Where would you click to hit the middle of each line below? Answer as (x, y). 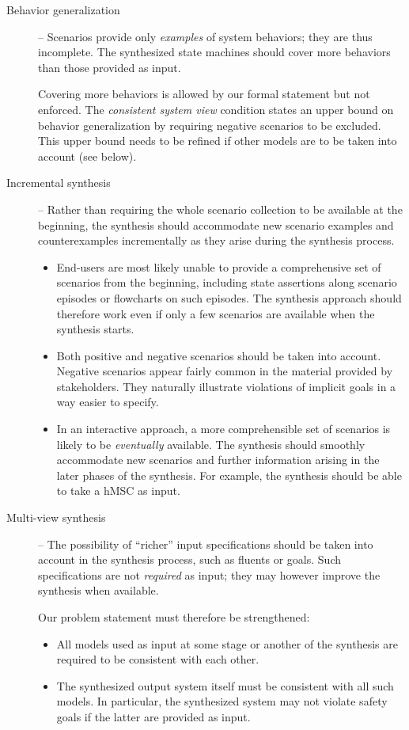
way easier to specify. (108, 402)
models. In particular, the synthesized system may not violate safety (222, 701)
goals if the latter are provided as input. (153, 716)
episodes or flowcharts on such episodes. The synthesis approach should (229, 297)
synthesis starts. (95, 329)
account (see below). (87, 156)
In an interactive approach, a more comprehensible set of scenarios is (223, 429)
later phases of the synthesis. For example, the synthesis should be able (229, 475)
